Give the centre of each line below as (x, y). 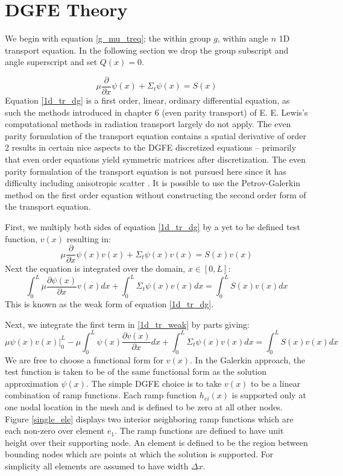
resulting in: (89, 238)
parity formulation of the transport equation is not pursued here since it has (146, 171)
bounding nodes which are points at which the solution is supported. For (139, 454)
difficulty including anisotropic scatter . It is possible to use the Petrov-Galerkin (153, 183)
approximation (32, 383)
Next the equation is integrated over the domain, (95, 268)
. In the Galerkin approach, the (248, 359)
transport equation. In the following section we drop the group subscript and (147, 50)
